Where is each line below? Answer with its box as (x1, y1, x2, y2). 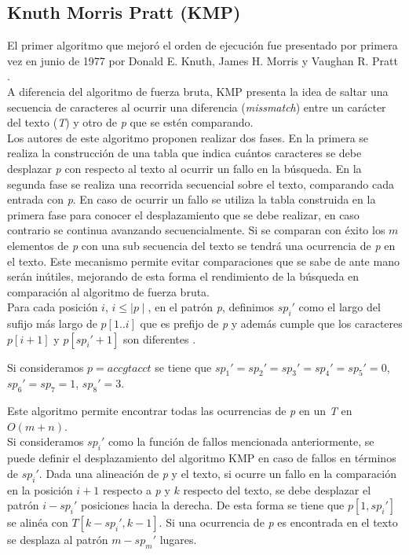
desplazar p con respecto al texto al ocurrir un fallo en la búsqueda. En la (7, 160, 362, 176)
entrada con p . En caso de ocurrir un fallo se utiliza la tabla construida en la (7, 191, 376, 208)
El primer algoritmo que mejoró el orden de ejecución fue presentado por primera (7, 37, 398, 53)
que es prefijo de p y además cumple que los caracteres (140, 315, 403, 332)
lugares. (159, 531, 197, 548)
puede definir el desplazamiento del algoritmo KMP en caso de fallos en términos (7, 450, 396, 466)
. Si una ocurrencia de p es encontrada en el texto (159, 514, 398, 531)
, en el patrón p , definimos (148, 299, 275, 315)
